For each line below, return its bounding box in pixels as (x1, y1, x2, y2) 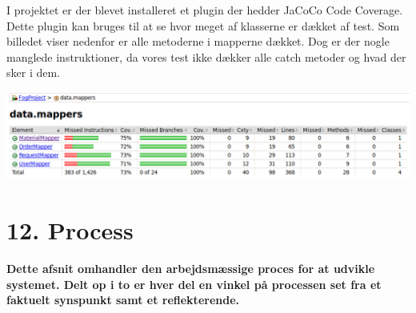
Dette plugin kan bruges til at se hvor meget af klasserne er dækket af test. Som (6, 17, 400, 34)
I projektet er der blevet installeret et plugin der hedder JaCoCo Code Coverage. (6, 2, 403, 18)
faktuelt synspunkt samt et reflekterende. (6, 291, 240, 308)
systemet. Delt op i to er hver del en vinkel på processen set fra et (6, 275, 382, 292)
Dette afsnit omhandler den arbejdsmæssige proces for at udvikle (6, 259, 375, 276)
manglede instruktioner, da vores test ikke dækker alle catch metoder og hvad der (6, 48, 406, 65)
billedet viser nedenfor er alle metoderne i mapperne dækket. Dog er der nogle (6, 33, 390, 50)
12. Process (6, 214, 134, 247)
